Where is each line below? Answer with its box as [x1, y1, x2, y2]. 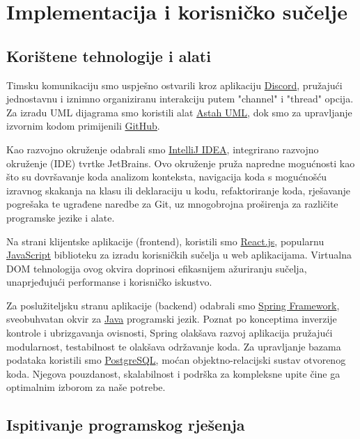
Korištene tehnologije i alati [6, 45, 211, 66]
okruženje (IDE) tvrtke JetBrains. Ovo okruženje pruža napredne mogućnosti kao [6, 155, 355, 170]
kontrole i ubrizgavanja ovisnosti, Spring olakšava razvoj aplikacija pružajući [6, 325, 333, 340]
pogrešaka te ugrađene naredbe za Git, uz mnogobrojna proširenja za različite [6, 197, 338, 211]
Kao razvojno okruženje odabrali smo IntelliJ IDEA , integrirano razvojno [6, 141, 319, 156]
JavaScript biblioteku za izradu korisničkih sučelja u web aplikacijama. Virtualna [6, 247, 352, 262]
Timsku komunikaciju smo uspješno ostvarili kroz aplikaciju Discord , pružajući [6, 77, 343, 92]
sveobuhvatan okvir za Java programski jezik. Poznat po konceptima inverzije [6, 311, 337, 326]
